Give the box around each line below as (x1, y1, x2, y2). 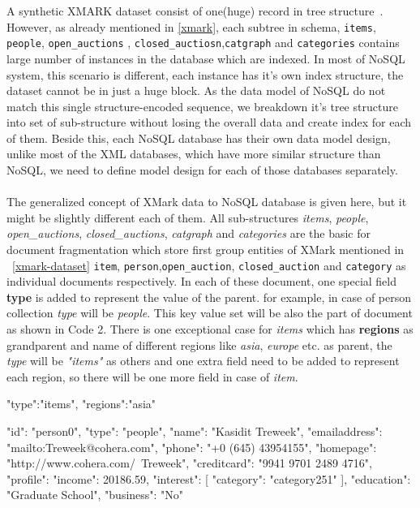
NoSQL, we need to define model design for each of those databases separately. (6, 161, 398, 179)
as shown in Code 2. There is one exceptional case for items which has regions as (6, 321, 414, 338)
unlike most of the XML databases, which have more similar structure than (6, 145, 381, 162)
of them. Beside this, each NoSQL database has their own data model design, (6, 129, 391, 146)
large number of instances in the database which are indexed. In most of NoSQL (6, 50, 405, 67)
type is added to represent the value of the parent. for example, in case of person (6, 288, 412, 305)
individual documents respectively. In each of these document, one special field (6, 273, 397, 290)
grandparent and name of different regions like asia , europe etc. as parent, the (6, 336, 392, 353)
